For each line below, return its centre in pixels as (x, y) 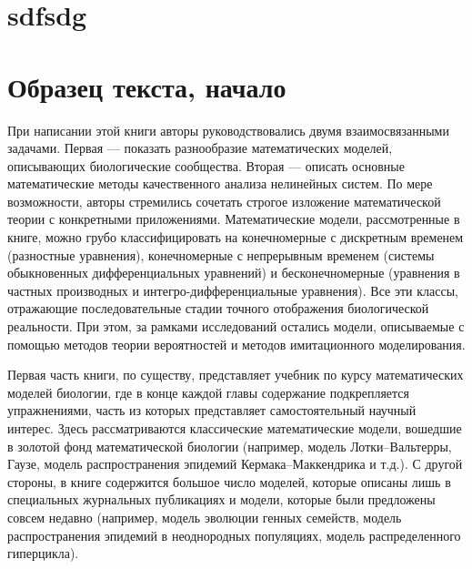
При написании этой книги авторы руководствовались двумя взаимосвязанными (228, 130)
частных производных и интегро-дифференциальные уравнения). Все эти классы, (233, 290)
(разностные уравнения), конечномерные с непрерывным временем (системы (221, 254)
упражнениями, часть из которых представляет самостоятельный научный (212, 410)
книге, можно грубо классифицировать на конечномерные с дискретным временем (236, 237)
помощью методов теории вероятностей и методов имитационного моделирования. (236, 344)
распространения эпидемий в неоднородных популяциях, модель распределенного (234, 535)
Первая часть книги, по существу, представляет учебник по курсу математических (236, 375)
